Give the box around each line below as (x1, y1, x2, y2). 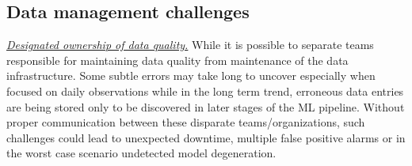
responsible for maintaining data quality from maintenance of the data (6, 51, 349, 68)
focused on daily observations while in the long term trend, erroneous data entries (6, 82, 404, 99)
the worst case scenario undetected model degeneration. (6, 145, 277, 161)
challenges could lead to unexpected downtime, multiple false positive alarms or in (6, 129, 406, 145)
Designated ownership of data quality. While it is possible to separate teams (6, 36, 374, 53)
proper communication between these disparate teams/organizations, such (6, 114, 365, 130)
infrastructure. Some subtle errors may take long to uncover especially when (6, 67, 376, 84)
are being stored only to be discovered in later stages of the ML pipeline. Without (6, 98, 405, 115)
